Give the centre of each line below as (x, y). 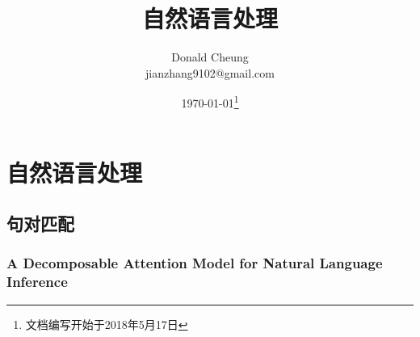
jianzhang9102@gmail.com (210, 72)
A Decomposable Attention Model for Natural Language (195, 263)
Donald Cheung (210, 57)
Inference (37, 282)
